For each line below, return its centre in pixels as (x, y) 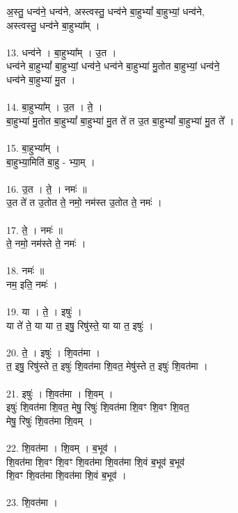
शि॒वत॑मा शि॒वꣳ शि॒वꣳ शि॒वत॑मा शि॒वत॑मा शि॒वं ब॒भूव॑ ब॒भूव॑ (96, 461)
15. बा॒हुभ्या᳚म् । (33, 147)
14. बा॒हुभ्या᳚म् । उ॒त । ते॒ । (55, 107)
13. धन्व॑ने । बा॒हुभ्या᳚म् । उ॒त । (62, 52)
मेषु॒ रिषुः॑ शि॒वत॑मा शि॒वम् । (50, 420)
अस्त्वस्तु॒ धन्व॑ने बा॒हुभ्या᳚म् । (53, 25)
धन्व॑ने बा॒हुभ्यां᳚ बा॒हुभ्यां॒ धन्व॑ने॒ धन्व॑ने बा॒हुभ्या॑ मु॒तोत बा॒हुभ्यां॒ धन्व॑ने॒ (113, 66)
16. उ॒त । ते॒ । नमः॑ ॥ (47, 188)
